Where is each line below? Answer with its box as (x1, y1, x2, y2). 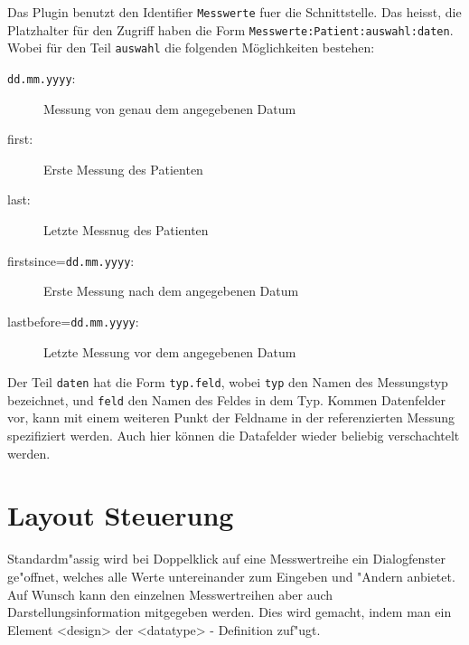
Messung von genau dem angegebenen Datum (43, 99, 296, 118)
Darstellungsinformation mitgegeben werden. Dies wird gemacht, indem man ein (7, 602, 452, 621)
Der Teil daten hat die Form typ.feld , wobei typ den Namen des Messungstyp (7, 373, 448, 392)
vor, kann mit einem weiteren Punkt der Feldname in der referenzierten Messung (7, 408, 455, 427)
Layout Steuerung (7, 497, 234, 534)
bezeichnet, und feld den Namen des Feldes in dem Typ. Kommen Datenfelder (7, 390, 446, 409)
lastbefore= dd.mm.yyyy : (7, 311, 139, 330)
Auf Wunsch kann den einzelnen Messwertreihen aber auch (7, 584, 333, 603)
